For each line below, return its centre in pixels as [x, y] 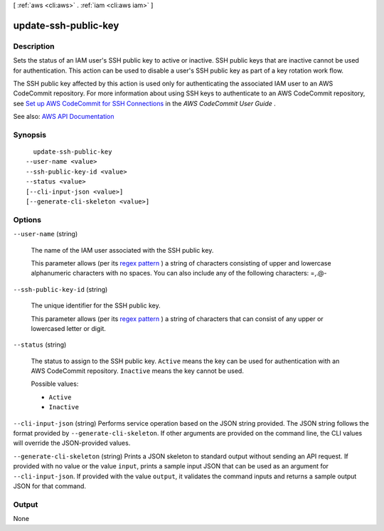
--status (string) [40, 345]
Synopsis [30, 135]
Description [34, 46]
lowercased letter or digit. [69, 328]
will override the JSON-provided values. [72, 443]
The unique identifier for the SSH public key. [96, 305]
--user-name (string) [46, 234]
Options [27, 219]
